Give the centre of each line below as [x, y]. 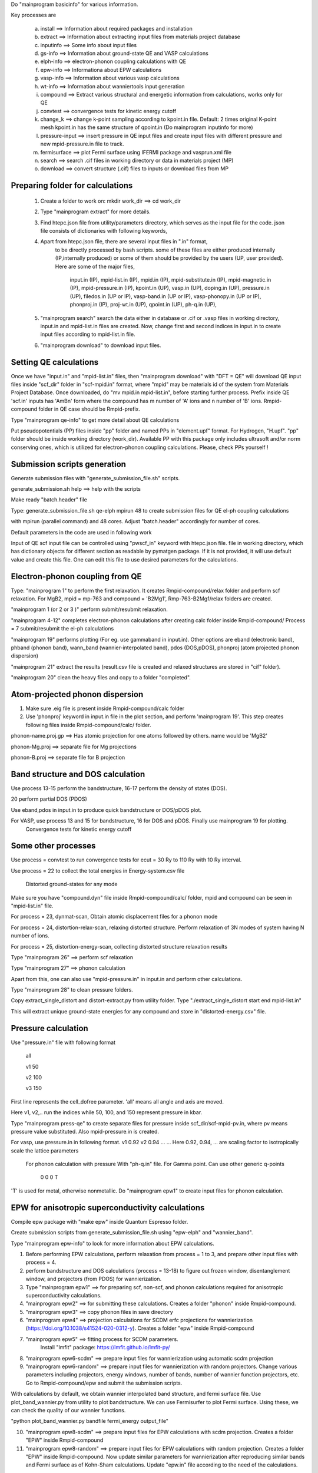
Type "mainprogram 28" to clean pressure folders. [72, 990]
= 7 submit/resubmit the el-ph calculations [62, 629]
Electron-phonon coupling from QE [76, 577]
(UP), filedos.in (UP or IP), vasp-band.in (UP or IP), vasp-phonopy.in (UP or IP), [165, 296]
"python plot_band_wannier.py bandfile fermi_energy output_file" [90, 1421]
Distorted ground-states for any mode [72, 884]
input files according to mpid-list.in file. [88, 334]
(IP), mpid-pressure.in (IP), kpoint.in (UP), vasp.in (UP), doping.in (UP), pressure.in [170, 288]
